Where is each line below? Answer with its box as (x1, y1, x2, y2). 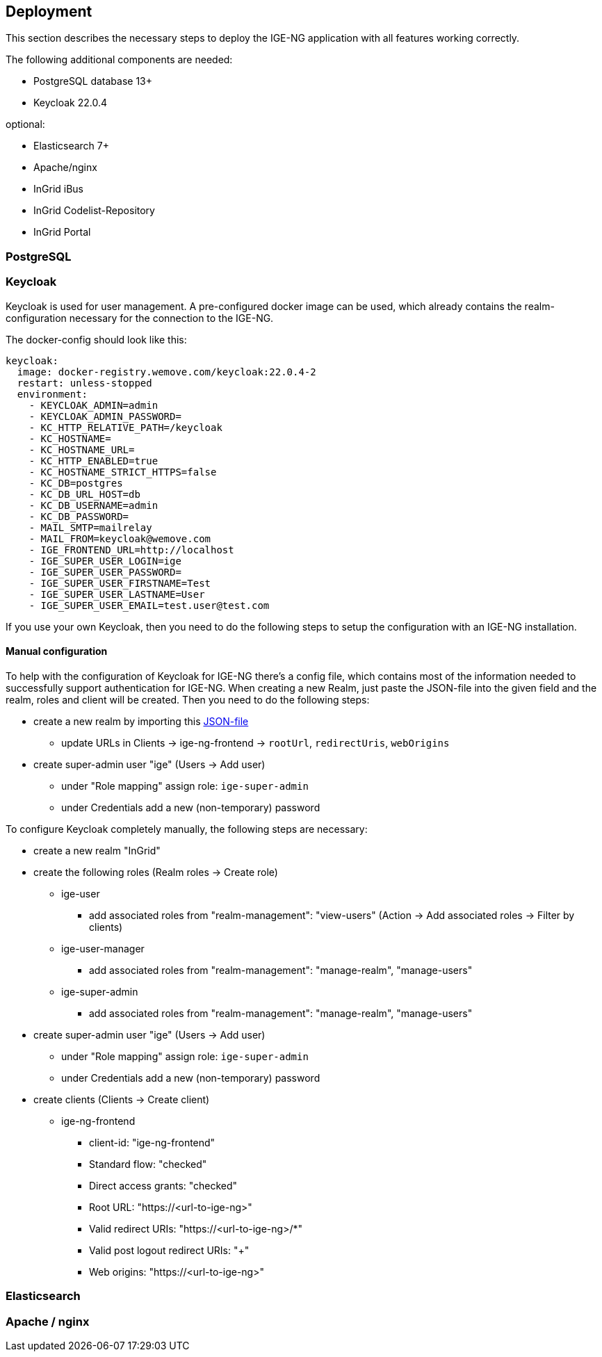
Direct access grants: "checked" (89, 1179, 238, 1192)
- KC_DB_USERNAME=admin (29, 499, 158, 511)
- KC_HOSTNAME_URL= (29, 444, 135, 455)
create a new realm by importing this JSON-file (33, 715, 249, 727)
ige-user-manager (61, 942, 145, 954)
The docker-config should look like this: (6, 333, 187, 346)
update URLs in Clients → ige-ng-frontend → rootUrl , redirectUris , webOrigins (61, 736, 450, 749)
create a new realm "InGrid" (33, 844, 161, 856)
